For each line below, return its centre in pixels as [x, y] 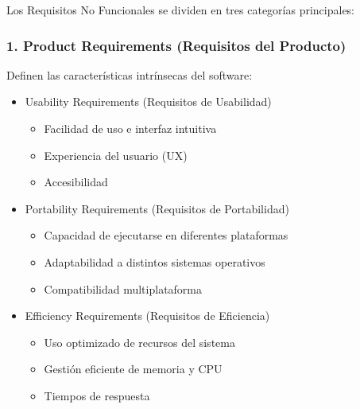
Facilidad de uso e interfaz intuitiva [130, 128]
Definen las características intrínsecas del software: [130, 74]
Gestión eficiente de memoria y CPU [133, 369]
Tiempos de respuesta [97, 395]
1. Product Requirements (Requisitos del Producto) [176, 45]
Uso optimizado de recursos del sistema [139, 342]
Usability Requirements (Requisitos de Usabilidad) [148, 101]
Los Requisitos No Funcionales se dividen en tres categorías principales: [181, 10]
